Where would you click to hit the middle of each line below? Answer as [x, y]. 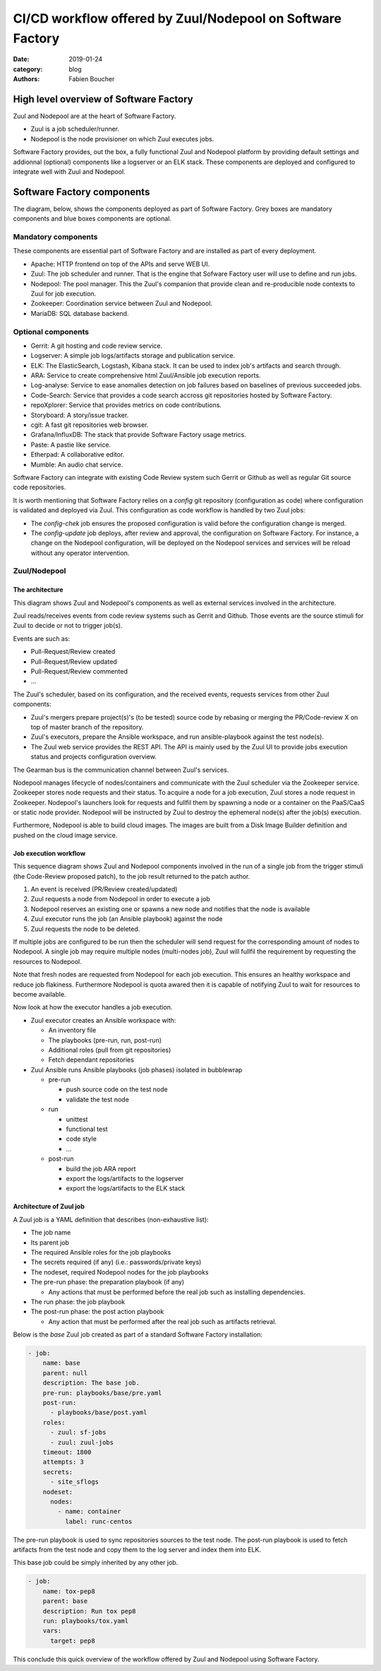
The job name [51, 1233]
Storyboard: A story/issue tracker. [80, 415]
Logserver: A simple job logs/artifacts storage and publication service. [133, 356]
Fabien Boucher [92, 79]
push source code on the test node [117, 1089]
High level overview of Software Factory [103, 99]
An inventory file [72, 1030]
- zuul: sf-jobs [78, 1432]
